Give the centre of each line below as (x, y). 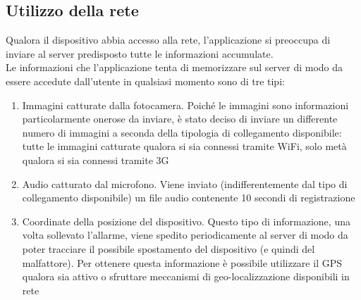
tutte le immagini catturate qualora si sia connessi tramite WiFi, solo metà (184, 146)
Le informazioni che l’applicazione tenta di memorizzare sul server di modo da (175, 67)
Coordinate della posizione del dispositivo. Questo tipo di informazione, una (186, 221)
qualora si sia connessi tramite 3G (96, 160)
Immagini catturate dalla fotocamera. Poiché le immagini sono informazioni (185, 105)
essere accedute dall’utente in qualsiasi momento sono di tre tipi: (145, 81)
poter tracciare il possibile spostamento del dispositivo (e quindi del (169, 248)
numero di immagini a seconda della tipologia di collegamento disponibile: (182, 132)
